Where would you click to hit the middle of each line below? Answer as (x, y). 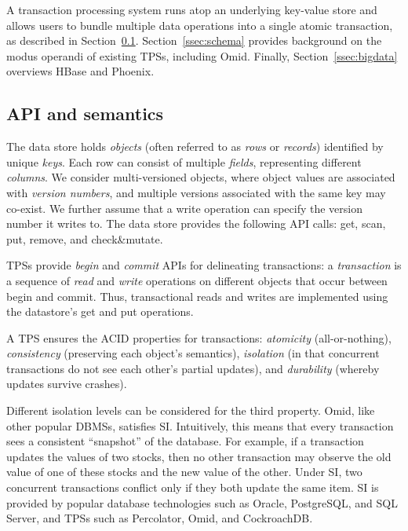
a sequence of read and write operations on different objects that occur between (197, 280)
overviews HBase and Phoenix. (80, 71)
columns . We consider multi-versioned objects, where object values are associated (201, 177)
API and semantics (85, 114)
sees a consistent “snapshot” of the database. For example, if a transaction (185, 441)
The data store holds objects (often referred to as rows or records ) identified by (195, 146)
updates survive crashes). (67, 384)
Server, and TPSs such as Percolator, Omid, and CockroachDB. (160, 518)
